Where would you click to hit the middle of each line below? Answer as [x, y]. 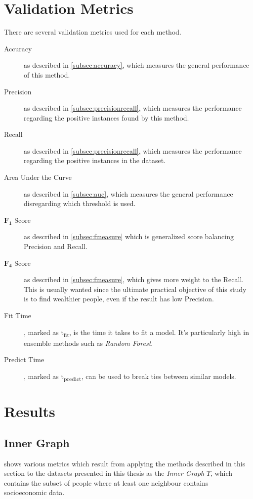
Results [30, 411]
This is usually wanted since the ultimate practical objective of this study [135, 289]
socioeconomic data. [34, 492]
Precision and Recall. [56, 246]
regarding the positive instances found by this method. [106, 117]
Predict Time [24, 359]
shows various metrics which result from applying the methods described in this [125, 463]
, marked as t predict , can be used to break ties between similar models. [130, 376]
